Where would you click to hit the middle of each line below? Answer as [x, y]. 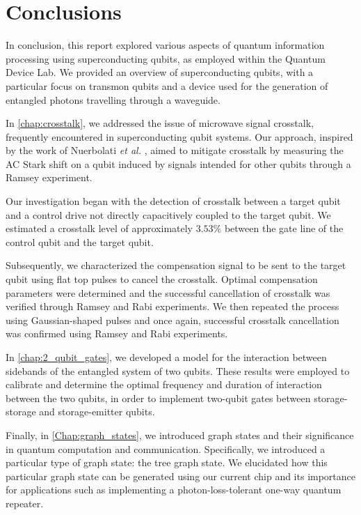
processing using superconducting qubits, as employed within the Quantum [166, 58]
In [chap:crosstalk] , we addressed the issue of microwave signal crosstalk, [160, 123]
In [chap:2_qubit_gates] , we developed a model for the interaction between [166, 357]
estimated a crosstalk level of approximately [99, 228]
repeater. [25, 503]
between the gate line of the [284, 228]
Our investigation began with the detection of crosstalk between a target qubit [173, 201]
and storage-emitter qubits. [97, 412]
